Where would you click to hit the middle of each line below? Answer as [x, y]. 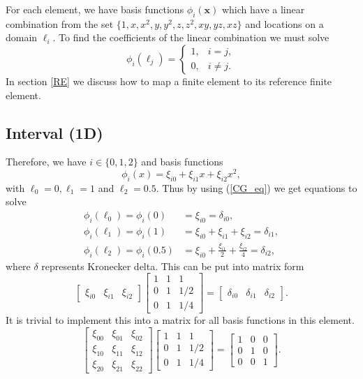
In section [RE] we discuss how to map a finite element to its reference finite [169, 81]
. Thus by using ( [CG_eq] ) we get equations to [257, 187]
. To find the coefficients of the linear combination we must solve [191, 37]
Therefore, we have [46, 162]
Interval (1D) [54, 132]
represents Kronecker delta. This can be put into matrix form [173, 266]
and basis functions [182, 162]
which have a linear [263, 9]
